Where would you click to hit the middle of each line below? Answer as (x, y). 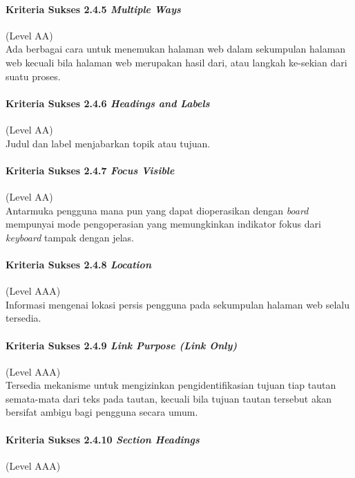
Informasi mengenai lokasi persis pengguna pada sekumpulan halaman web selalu (177, 304)
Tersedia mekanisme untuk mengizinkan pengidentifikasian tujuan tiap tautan (171, 385)
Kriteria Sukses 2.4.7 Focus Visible (90, 170)
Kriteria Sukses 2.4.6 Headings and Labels (108, 103)
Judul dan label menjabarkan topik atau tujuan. (108, 143)
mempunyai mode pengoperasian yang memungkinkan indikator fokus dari (163, 224)
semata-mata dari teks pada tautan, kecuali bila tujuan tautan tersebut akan (169, 398)
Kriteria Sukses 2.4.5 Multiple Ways (93, 9)
